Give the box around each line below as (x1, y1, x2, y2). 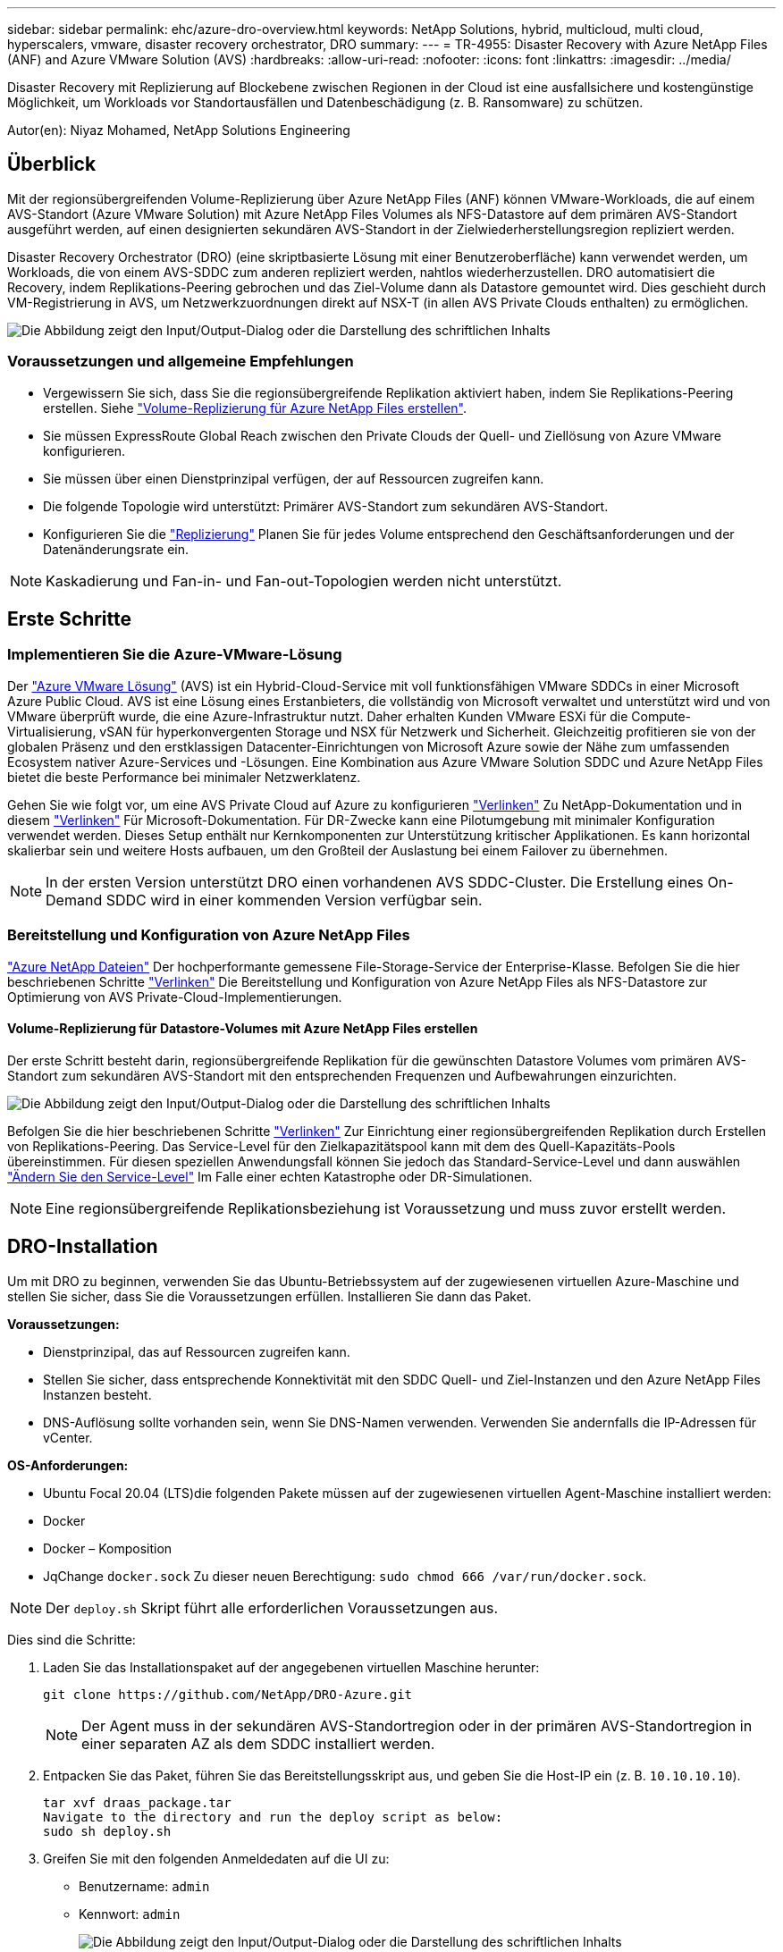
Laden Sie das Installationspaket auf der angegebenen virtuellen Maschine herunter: (43, 1659, 540, 1675)
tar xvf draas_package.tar (43, 1795, 232, 1810)
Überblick (7, 153, 97, 176)
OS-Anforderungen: (7, 1457, 129, 1473)
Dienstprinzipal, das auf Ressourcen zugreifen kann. (43, 1343, 350, 1359)
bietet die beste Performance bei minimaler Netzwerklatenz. (7, 769, 361, 785)
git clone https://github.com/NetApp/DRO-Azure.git (43, 1687, 413, 1702)
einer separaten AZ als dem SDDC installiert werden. (81, 1734, 435, 1753)
